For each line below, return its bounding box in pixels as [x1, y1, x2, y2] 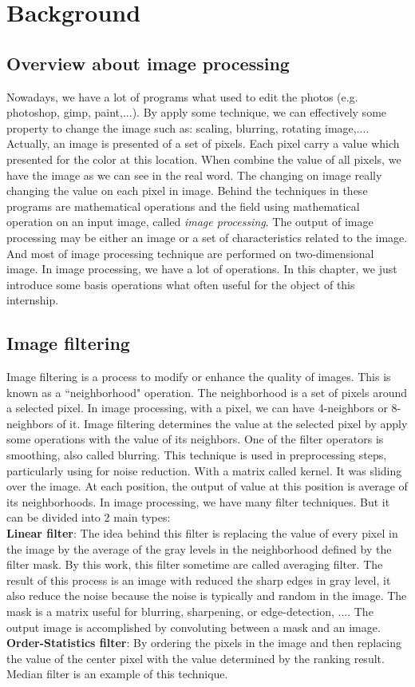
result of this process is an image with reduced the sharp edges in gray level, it [6, 571, 391, 588]
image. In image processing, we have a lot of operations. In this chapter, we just [6, 260, 397, 277]
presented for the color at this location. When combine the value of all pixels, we [6, 150, 401, 167]
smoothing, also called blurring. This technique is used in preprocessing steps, [6, 447, 387, 463]
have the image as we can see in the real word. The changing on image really [6, 166, 382, 183]
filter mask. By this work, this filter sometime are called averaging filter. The [6, 556, 383, 573]
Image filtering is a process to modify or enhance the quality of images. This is [6, 368, 391, 385]
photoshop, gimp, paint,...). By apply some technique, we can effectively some [6, 104, 387, 121]
